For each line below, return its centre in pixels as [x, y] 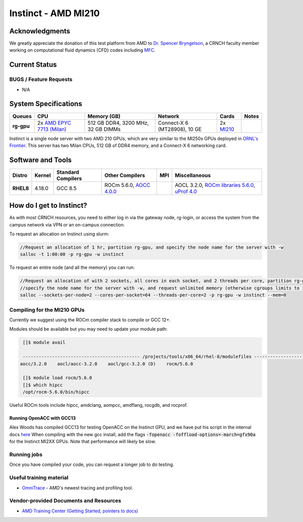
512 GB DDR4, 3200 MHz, [118, 123]
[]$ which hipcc [43, 385]
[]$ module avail [44, 343]
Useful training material [39, 478]
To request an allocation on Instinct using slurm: [59, 234]
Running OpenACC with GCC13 [42, 418]
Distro [20, 175]
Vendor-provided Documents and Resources [65, 501]
